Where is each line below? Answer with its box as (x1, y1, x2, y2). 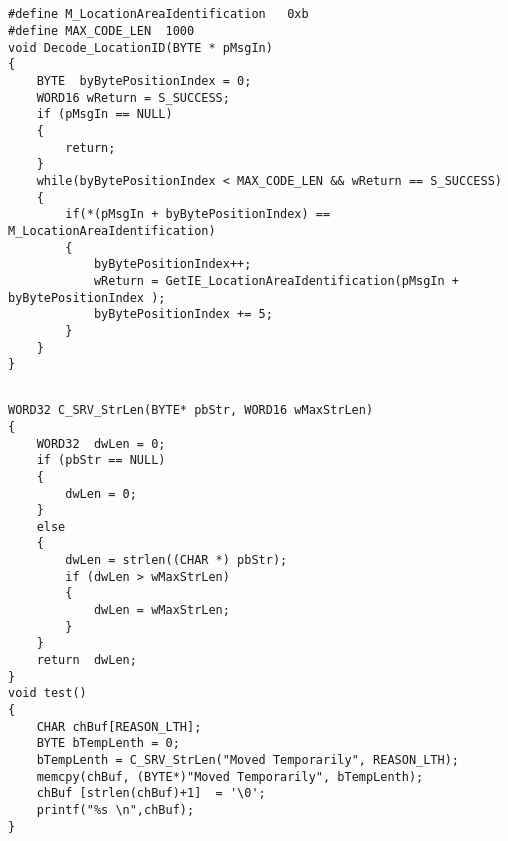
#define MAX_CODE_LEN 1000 (8, 24, 195, 39)
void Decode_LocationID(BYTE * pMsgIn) (8, 40, 273, 55)
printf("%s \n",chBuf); (36, 802, 195, 817)
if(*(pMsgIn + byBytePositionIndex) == (65, 207, 331, 222)
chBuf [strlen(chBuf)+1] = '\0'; (36, 786, 266, 801)
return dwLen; (36, 653, 137, 668)
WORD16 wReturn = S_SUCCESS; (36, 90, 230, 105)
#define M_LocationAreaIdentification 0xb (8, 7, 309, 22)
